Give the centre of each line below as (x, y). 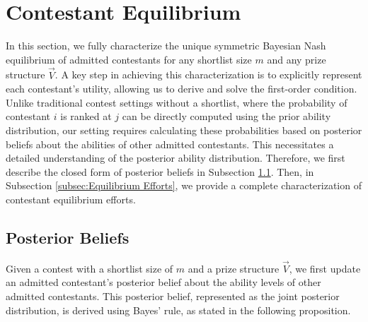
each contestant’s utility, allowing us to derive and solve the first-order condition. (182, 89)
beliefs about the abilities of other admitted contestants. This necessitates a (170, 144)
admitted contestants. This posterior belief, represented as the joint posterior (173, 296)
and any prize (297, 59)
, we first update (325, 268)
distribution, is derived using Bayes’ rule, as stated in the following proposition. (178, 310)
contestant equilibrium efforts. (71, 199)
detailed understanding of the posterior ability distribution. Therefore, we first (176, 158)
